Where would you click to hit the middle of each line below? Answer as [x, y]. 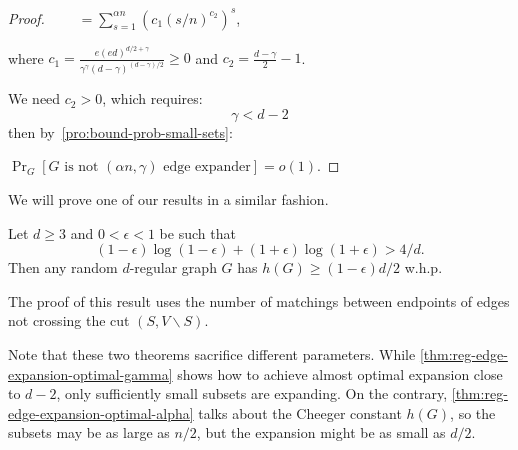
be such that [197, 232]
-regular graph [173, 267]
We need [34, 98]
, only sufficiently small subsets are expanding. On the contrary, [252, 393]
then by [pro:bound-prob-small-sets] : [120, 131]
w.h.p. [423, 267]
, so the [473, 412]
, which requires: [152, 98]
